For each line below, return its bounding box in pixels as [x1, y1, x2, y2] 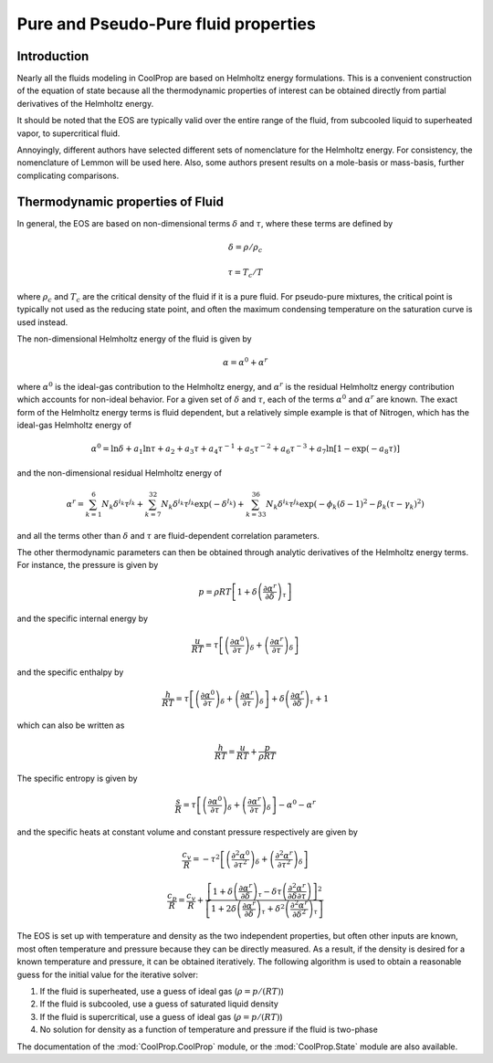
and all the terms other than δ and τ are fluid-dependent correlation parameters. [16, 530, 320, 541]
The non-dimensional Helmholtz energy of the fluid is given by [16, 333, 252, 344]
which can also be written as [16, 720, 125, 731]
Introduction [16, 48, 89, 64]
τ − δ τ [257, 886, 283, 899]
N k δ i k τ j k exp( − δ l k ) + [161, 498, 246, 511]
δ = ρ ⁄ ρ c [228, 242, 263, 255]
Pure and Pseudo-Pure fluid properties [16, 14, 317, 34]
